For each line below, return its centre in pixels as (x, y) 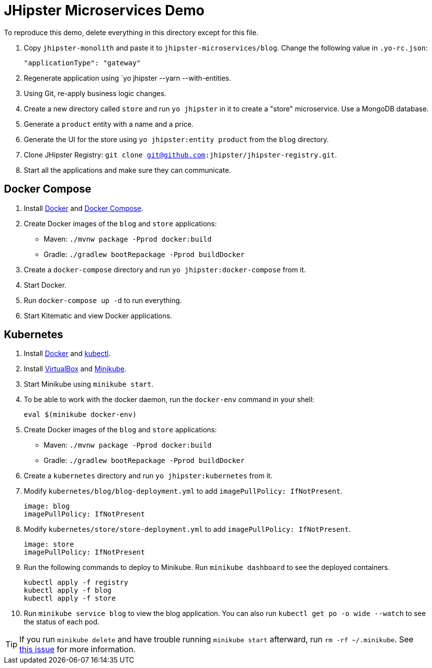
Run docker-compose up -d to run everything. (103, 300)
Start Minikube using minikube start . (89, 384)
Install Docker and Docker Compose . (84, 208)
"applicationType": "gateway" (82, 63)
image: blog (47, 506)
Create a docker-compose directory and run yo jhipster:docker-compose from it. (165, 269)
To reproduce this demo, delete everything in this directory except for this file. (131, 32)
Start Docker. (45, 285)
